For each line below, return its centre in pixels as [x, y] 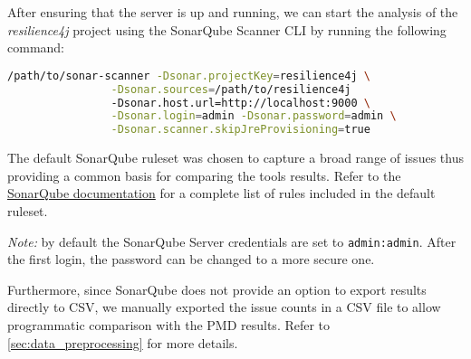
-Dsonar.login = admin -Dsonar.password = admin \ [254, 116]
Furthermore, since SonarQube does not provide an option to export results [217, 289]
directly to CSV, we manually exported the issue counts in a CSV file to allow [224, 307]
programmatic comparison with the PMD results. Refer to [169, 324]
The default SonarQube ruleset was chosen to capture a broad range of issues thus [235, 158]
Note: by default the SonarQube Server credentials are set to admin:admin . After [232, 241]
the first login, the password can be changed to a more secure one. [191, 259]
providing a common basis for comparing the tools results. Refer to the [204, 175]
